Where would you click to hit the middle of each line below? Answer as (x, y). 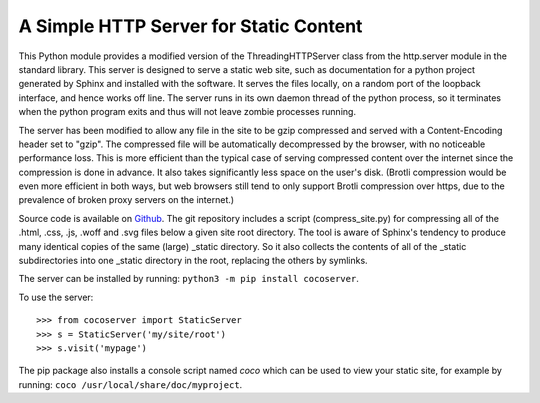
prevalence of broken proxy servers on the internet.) (126, 200)
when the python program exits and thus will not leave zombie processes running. (187, 112)
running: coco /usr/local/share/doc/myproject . (130, 384)
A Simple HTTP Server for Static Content (190, 26)
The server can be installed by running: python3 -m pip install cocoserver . (188, 279)
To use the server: (56, 297)
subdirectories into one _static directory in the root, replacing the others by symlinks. (193, 261)
